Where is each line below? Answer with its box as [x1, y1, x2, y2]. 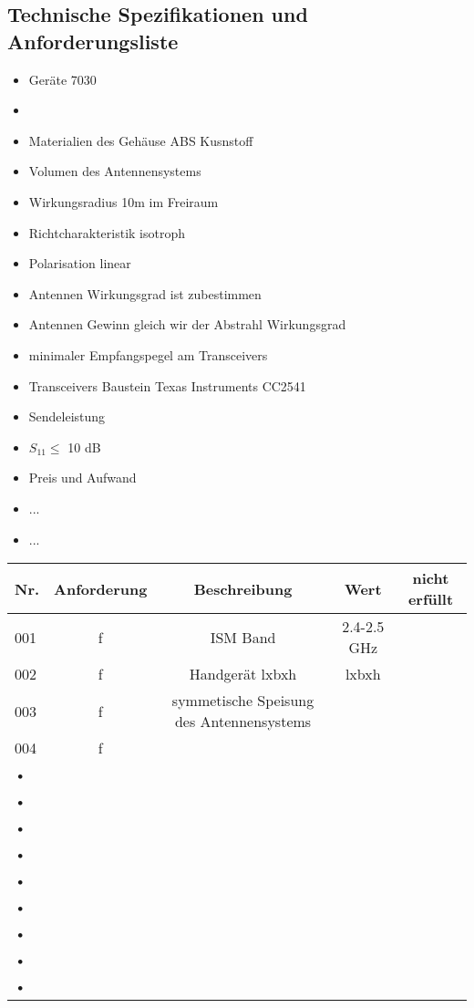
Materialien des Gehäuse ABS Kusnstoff [28, 130, 253, 150]
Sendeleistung [28, 407, 106, 426]
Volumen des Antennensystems [28, 161, 201, 181]
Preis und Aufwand [28, 468, 137, 487]
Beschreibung [193, 577, 293, 599]
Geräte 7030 [28, 69, 97, 88]
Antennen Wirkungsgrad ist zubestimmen [28, 284, 262, 303]
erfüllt [407, 588, 454, 610]
